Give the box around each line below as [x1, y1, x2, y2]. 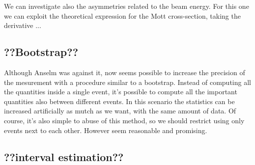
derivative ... [4, 20, 41, 30]
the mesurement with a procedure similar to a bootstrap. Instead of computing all [4, 77, 251, 87]
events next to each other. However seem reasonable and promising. [4, 125, 207, 135]
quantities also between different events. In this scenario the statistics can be [4, 96, 235, 106]
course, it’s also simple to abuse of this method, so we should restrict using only [4, 115, 245, 125]
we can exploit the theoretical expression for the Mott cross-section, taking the [4, 10, 241, 21]
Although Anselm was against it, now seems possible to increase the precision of [4, 67, 245, 77]
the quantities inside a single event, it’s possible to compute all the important [4, 86, 237, 97]
